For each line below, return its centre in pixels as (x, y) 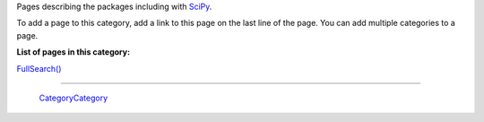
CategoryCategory (73, 98)
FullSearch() (39, 68)
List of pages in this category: (73, 52)
